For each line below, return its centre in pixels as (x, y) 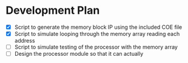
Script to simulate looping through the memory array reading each (97, 34)
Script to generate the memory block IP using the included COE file (98, 27)
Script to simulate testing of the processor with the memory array (96, 47)
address (25, 41)
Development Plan (53, 10)
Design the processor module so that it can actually (79, 54)
